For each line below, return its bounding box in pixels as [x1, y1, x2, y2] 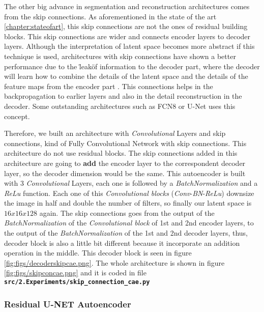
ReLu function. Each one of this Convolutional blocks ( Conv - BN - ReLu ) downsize [4, 187, 254, 198]
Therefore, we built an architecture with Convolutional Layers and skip [4, 128, 226, 138]
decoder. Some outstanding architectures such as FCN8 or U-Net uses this [4, 100, 236, 111]
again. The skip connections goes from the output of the [39, 207, 215, 218]
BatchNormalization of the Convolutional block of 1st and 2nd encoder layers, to [4, 217, 254, 228]
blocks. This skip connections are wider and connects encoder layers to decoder [4, 31, 251, 41]
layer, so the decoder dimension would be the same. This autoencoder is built [4, 167, 246, 178]
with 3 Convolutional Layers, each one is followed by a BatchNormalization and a [4, 178, 258, 188]
